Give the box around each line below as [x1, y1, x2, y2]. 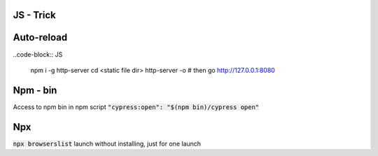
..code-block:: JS [13, 50, 63, 59]
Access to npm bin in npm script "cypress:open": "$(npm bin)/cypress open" [13, 102, 260, 111]
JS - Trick [13, 9, 56, 21]
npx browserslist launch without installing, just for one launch [13, 139, 202, 148]
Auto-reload [13, 31, 68, 43]
